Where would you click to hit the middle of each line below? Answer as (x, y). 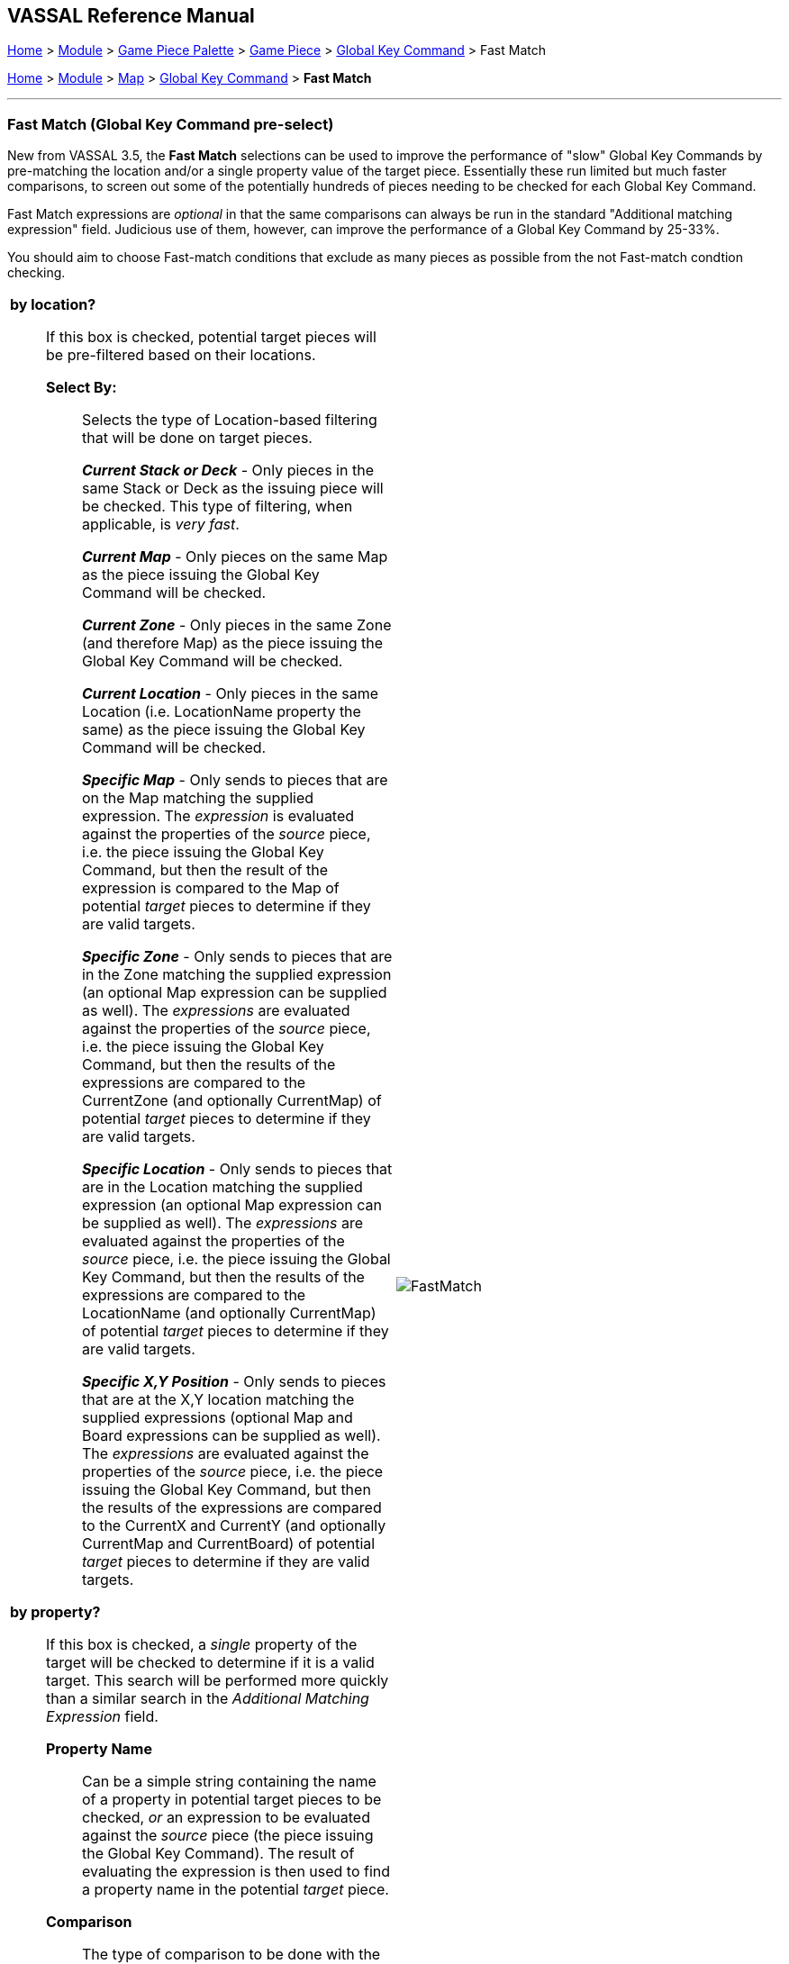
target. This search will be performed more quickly (218, 1681)
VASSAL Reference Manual (131, 16)
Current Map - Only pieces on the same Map (235, 557)
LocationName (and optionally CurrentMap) (229, 1313)
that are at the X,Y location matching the (218, 1400)
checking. (36, 273)
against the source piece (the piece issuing (228, 1836)
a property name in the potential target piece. (236, 1890)
